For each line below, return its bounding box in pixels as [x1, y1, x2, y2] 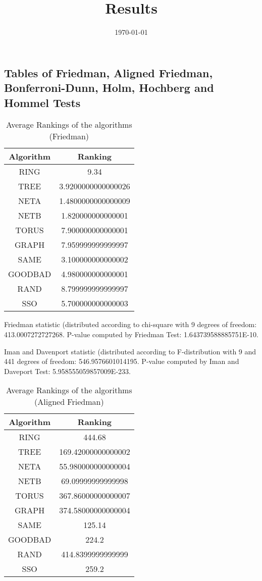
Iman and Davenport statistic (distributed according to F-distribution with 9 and [4, 346, 256, 356]
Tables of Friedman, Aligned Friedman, [4, 65, 213, 80]
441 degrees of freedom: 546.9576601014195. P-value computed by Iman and [4, 356, 239, 366]
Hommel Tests [4, 94, 81, 110]
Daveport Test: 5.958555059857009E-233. [4, 365, 131, 376]
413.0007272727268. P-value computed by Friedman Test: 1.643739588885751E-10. [4, 329, 258, 339]
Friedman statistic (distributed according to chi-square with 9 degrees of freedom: [4, 319, 257, 330]
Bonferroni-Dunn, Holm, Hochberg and [4, 80, 214, 95]
